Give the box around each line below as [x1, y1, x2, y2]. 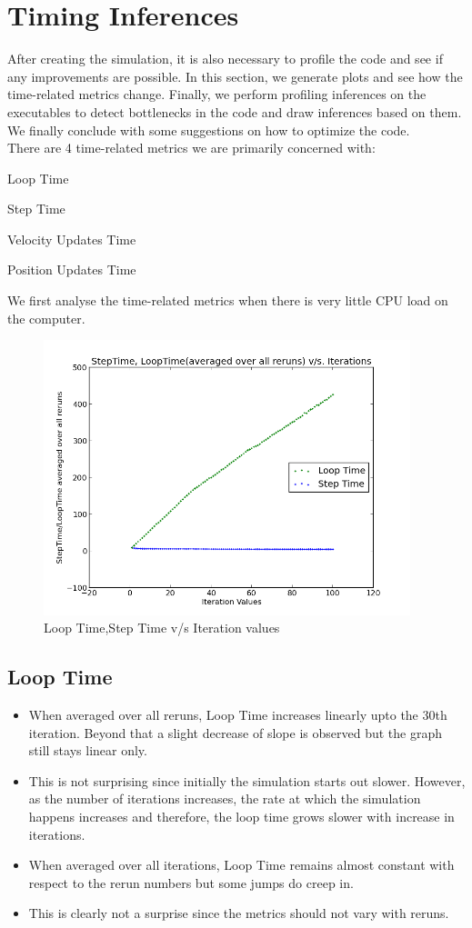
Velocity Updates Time [7, 229, 136, 248]
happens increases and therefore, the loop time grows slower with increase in [28, 806, 455, 825]
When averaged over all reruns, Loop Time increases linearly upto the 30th [28, 705, 447, 723]
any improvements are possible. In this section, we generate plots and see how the [7, 66, 463, 85]
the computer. [7, 308, 85, 327]
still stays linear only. [28, 741, 147, 760]
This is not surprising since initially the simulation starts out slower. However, [28, 771, 466, 790]
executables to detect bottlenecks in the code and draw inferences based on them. [7, 102, 462, 121]
